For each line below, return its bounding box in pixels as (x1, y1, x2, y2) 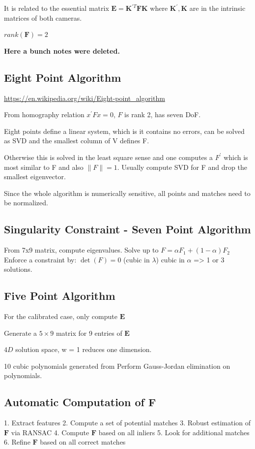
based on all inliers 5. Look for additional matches (98, 427, 250, 437)
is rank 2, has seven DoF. (124, 109, 201, 120)
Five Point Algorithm (4, 288, 115, 303)
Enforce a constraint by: (4, 254, 77, 264)
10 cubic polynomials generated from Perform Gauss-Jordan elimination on (4, 360, 230, 371)
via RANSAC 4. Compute (11, 427, 89, 437)
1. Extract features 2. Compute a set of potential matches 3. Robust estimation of (4, 417, 251, 428)
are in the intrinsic (189, 3, 246, 13)
